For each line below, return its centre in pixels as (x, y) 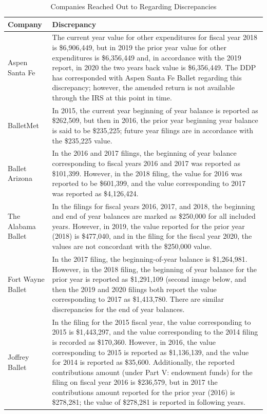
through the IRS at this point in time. (112, 97)
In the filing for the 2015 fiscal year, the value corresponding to (151, 322)
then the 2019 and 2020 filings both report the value (134, 289)
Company (25, 24)
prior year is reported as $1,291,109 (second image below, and (149, 279)
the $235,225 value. (82, 140)
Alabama (22, 226)
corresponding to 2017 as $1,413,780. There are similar (138, 299)
